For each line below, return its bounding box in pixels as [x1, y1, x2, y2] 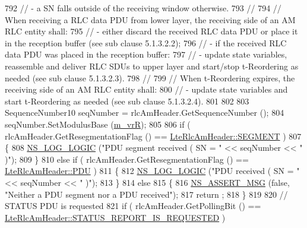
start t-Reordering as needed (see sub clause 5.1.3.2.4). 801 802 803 [5, 94, 249, 107]
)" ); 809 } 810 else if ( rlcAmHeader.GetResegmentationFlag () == [5, 153, 249, 165]
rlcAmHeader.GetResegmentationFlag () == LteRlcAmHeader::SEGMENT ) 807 [5, 129, 302, 142]
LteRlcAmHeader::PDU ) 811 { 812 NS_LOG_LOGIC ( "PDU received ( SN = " [5, 164, 300, 177]
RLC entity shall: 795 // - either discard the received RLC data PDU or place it [5, 25, 298, 37]
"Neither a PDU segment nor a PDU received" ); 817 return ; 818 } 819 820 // [5, 188, 288, 200]
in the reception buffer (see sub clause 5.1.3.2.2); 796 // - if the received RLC [5, 36, 287, 49]
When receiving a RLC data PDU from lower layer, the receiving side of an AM [5, 13, 296, 26]
